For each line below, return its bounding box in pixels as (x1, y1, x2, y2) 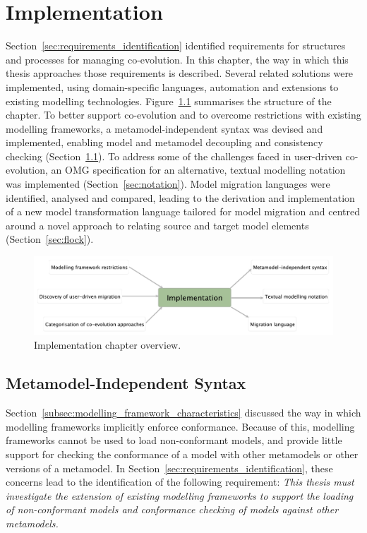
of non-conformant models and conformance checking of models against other (6, 502, 339, 517)
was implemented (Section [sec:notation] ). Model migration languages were (6, 176, 330, 191)
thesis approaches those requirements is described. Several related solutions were (6, 66, 354, 80)
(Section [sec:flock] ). (6, 232, 94, 246)
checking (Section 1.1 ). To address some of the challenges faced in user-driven (6, 148, 342, 163)
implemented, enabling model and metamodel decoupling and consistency (6, 135, 323, 150)
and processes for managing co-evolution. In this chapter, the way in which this (6, 52, 349, 66)
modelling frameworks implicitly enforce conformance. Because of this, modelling (6, 419, 355, 433)
